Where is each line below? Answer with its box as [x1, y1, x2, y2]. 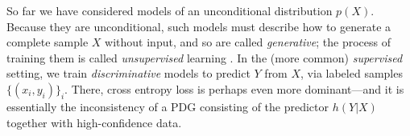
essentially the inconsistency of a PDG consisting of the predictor [6, 98, 329, 114]
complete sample [6, 34, 89, 50]
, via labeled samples [300, 65, 403, 82]
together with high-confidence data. [6, 114, 182, 130]
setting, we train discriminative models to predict [6, 65, 251, 82]
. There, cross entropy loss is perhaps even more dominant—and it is [64, 80, 404, 97]
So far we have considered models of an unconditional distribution [6, 2, 333, 18]
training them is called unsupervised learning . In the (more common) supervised [6, 49, 403, 66]
